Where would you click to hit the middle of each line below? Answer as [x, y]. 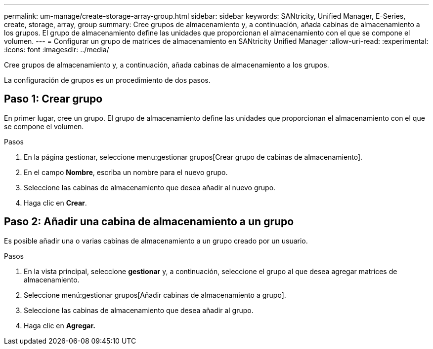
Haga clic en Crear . [55, 203]
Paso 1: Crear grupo [53, 99]
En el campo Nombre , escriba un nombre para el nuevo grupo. [126, 172]
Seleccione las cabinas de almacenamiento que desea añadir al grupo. [139, 310]
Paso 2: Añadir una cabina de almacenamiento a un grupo [149, 222]
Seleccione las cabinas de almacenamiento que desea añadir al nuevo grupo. [150, 187]
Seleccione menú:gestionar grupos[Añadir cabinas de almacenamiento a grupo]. [155, 295]
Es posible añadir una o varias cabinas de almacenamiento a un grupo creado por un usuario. [156, 241]
